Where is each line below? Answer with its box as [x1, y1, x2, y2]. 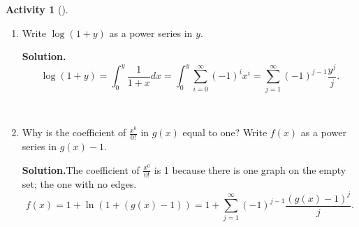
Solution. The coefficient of [22, 162, 140, 177]
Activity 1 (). [6, 2, 68, 16]
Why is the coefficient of [22, 125, 126, 140]
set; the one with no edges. [22, 176, 137, 191]
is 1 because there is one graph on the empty [154, 162, 346, 177]
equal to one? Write [182, 125, 268, 140]
